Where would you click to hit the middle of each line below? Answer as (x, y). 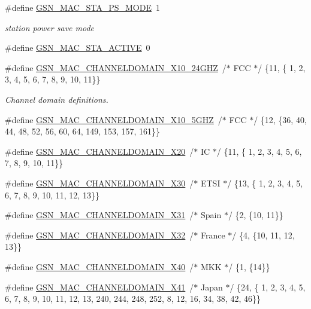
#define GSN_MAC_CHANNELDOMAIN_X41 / (99, 287)
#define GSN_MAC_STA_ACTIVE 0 (78, 48)
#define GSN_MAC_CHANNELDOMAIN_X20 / (99, 151)
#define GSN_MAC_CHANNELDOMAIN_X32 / (99, 235)
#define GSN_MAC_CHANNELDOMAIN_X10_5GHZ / (114, 119)
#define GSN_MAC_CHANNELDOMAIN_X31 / (99, 215)
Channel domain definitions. (57, 99)
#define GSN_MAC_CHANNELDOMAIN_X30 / (99, 183)
